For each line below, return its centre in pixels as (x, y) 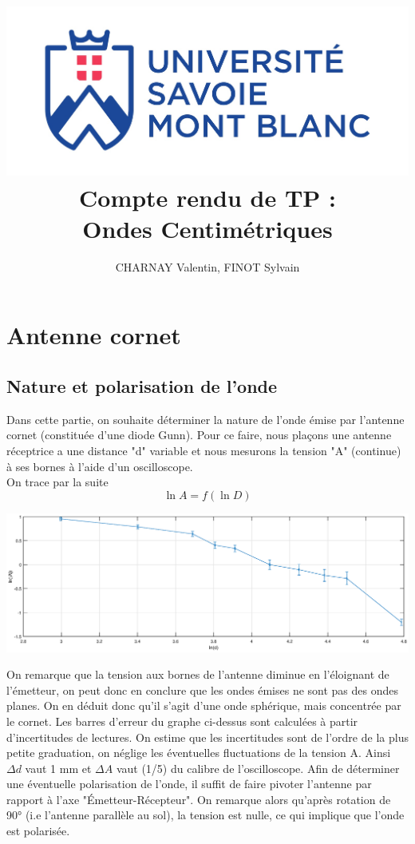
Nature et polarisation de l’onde (142, 386)
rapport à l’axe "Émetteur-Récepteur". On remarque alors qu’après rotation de (199, 799)
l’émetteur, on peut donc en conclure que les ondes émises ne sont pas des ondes (203, 689)
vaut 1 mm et (58, 768)
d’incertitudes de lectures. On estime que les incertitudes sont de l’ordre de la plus (207, 737)
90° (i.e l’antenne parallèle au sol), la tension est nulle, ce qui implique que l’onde (206, 815)
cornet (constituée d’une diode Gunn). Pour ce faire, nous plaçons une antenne (199, 435)
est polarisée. (38, 831)
